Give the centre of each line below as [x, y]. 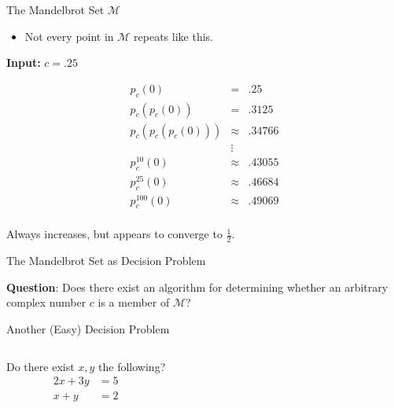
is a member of [134, 302]
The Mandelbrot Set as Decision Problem [106, 261]
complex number [46, 302]
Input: [24, 62]
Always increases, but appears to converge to [114, 234]
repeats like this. [173, 36]
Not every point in [69, 36]
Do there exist [41, 366]
